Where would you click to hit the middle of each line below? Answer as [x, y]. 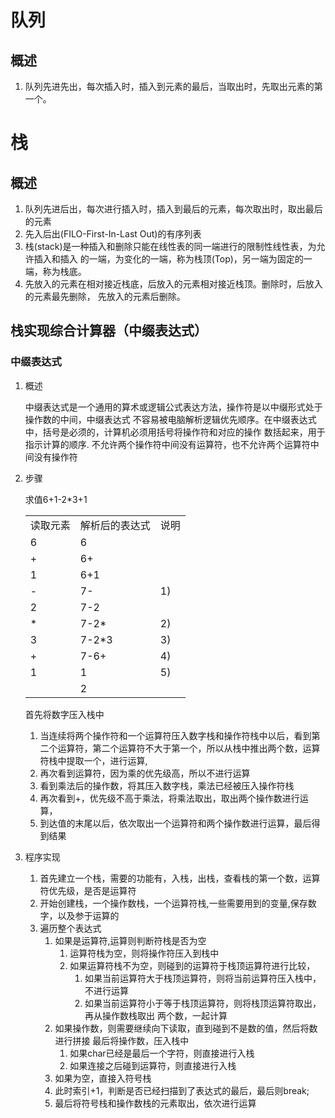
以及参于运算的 [88, 915]
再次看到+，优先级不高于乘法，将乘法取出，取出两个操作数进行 [169, 798]
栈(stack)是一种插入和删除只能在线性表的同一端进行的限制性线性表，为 [170, 246]
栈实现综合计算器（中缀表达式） [109, 331]
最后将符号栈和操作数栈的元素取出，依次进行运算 [155, 1103]
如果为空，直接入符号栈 [103, 1078]
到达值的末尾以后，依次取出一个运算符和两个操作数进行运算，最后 [175, 823]
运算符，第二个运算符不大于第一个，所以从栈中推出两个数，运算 [189, 748]
